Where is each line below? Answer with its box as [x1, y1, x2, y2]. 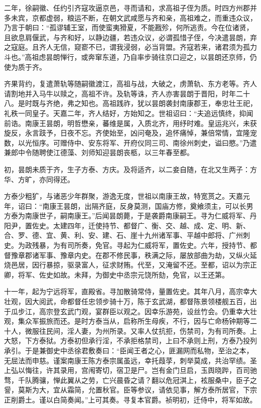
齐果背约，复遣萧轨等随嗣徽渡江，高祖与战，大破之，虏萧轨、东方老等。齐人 [4, 78, 257, 89]
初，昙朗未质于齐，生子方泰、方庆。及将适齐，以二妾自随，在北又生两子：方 [4, 164, 257, 174]
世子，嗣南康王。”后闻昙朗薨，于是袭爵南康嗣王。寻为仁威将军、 [39, 210, 250, 221]
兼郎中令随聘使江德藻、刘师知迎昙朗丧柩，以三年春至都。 [4, 147, 194, 158]
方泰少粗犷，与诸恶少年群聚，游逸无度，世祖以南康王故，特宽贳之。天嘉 [4, 191, 243, 201]
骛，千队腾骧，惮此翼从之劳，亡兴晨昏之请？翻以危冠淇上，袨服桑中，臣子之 [4, 374, 257, 385]
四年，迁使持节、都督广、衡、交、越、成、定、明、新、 [67, 220, 250, 230]
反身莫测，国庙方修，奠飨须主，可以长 [119, 200, 246, 211]
